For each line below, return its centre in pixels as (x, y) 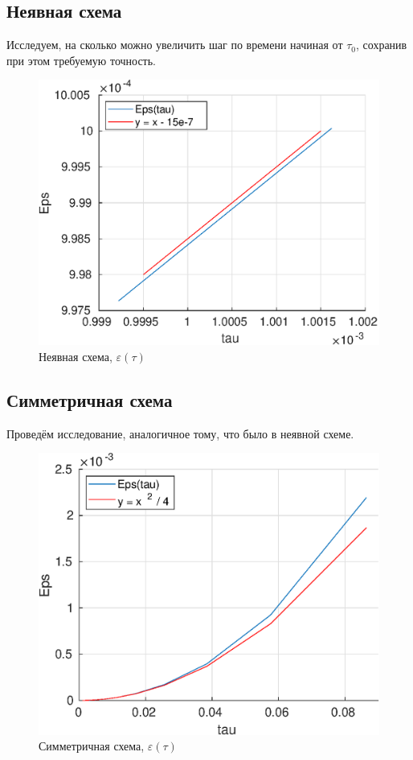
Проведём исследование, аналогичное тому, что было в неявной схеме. (180, 433)
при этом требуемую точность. (82, 60)
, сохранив (381, 45)
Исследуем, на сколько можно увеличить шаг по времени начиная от (175, 45)
